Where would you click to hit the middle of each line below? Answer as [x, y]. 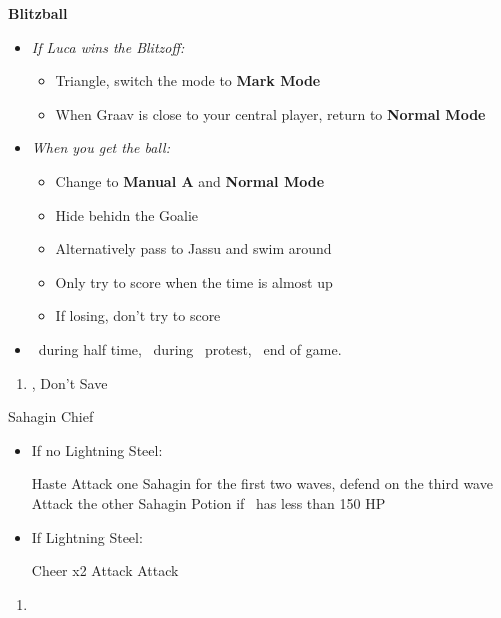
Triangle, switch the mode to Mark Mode [188, 80]
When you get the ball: [100, 147]
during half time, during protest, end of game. [190, 348]
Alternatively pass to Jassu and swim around [193, 248]
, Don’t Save [69, 382]
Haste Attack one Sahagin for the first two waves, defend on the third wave [262, 483]
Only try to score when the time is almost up [194, 281]
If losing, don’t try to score [138, 315]
